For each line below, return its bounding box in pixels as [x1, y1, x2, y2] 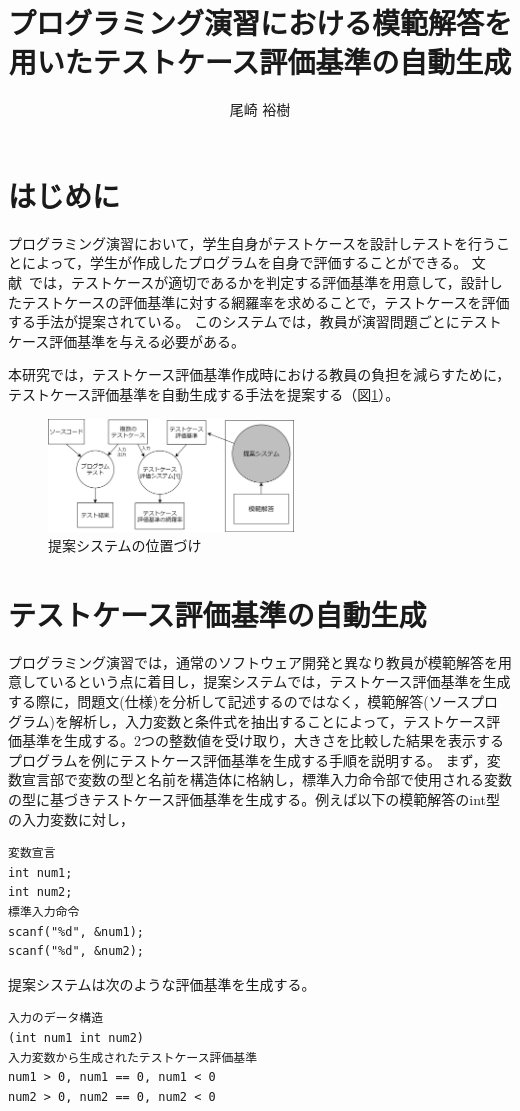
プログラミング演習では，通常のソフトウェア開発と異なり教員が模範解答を [8, 651, 498, 672]
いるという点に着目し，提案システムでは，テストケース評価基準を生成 [49, 671, 511, 692]
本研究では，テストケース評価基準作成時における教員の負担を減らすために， [8, 364, 511, 385]
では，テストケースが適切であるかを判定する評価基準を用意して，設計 [29, 272, 489, 293]
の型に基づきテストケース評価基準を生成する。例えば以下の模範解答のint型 [8, 789, 501, 810]
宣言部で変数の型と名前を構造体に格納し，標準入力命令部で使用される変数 [21, 769, 512, 790]
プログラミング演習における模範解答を [8, 2, 513, 43]
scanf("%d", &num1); [8, 924, 145, 939]
